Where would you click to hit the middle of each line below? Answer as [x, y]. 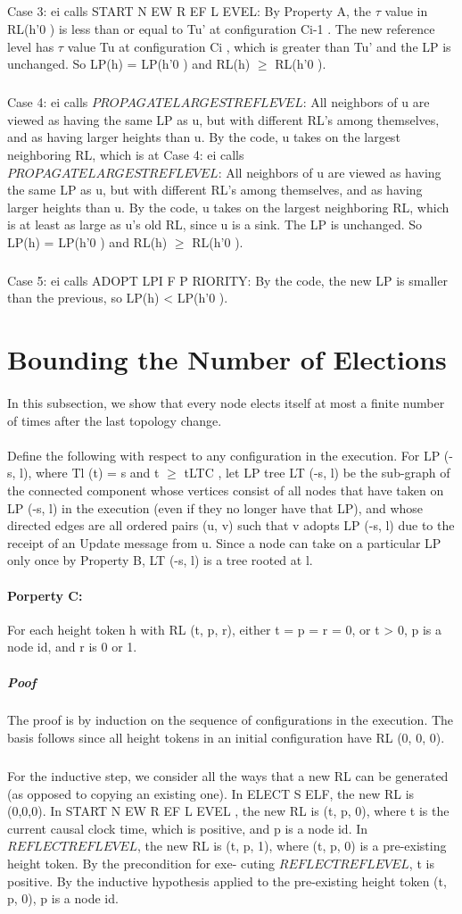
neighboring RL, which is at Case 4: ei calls [126, 154]
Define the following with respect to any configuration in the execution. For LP [224, 455]
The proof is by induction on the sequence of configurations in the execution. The [231, 720]
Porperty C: [45, 595]
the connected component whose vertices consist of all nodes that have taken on [226, 490]
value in [406, 11]
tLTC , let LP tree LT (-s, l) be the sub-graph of [317, 473]
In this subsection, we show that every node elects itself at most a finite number [226, 403]
